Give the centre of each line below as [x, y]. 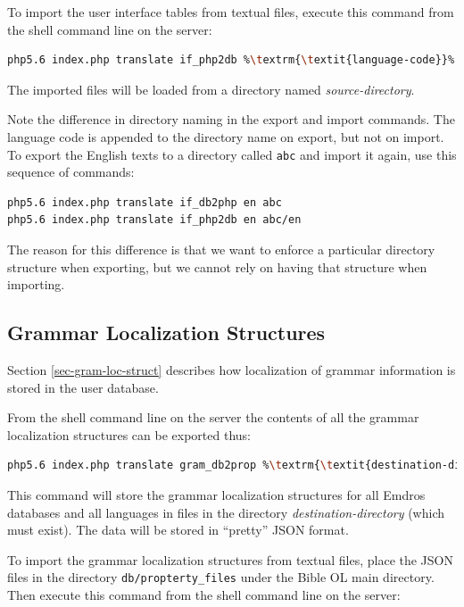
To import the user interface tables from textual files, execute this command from [231, 12]
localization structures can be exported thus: [129, 434]
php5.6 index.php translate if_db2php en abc [145, 202]
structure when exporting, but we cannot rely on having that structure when [217, 266]
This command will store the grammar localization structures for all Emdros [216, 494]
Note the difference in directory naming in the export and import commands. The [231, 119]
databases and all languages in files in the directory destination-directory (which [226, 512]
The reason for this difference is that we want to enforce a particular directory [221, 249]
